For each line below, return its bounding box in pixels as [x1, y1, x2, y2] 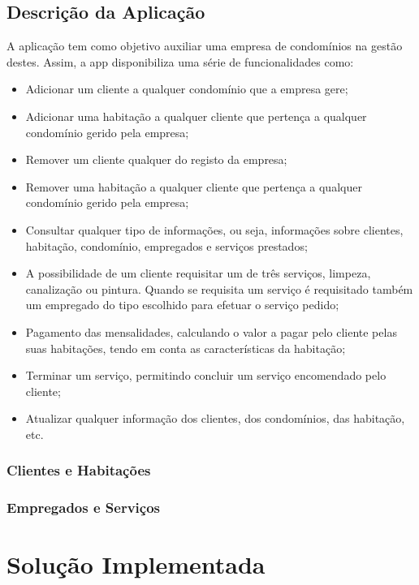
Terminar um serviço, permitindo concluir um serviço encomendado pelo [25, 367, 387, 384]
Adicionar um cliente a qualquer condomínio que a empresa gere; [25, 80, 348, 97]
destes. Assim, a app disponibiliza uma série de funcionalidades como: [6, 53, 354, 70]
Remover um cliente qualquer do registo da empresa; [25, 151, 287, 168]
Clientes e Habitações [6, 460, 151, 480]
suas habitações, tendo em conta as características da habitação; [25, 339, 346, 356]
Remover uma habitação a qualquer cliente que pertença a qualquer [25, 178, 362, 195]
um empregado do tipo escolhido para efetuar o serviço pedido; [25, 296, 339, 313]
